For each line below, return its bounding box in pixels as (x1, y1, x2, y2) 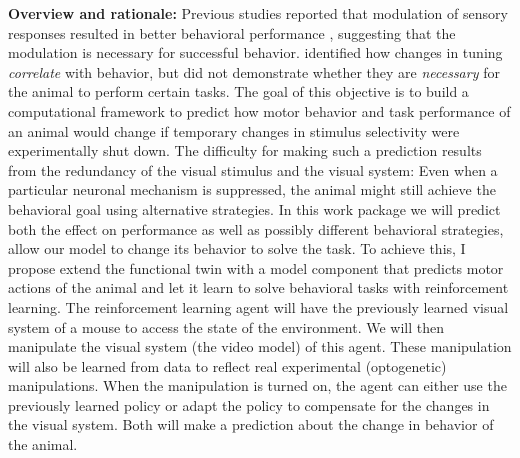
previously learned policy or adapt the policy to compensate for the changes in (8, 394, 490, 415)
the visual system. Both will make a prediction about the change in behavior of (8, 414, 494, 435)
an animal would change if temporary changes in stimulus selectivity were (8, 120, 460, 141)
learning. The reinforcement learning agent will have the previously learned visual (8, 296, 509, 317)
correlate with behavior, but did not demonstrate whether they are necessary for (8, 61, 500, 82)
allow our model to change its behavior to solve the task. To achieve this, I (8, 238, 466, 259)
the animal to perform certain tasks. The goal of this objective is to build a (8, 81, 469, 102)
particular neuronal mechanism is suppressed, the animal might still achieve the (8, 179, 496, 200)
